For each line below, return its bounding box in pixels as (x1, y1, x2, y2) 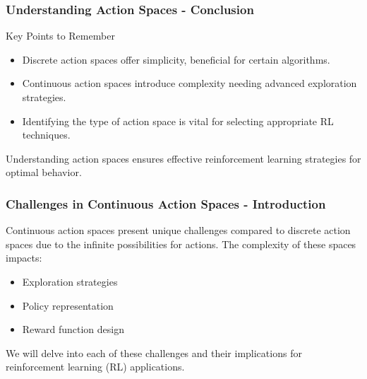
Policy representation (22, 298, 114, 313)
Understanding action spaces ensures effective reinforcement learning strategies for (6, 151, 361, 165)
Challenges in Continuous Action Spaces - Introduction (6, 194, 326, 212)
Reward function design (22, 322, 125, 337)
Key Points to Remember (6, 28, 115, 43)
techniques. (22, 127, 71, 142)
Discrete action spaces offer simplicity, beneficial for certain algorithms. (22, 52, 330, 66)
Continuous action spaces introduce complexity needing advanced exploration (22, 76, 357, 91)
